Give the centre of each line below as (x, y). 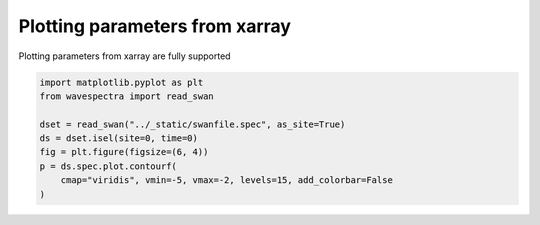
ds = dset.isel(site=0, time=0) (119, 138)
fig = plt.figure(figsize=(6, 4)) (124, 152)
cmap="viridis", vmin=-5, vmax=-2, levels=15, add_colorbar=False (227, 180)
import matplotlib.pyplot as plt (121, 82)
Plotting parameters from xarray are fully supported (124, 56)
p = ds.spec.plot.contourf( (108, 166)
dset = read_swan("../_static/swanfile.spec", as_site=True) (192, 124)
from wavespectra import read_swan (126, 96)
